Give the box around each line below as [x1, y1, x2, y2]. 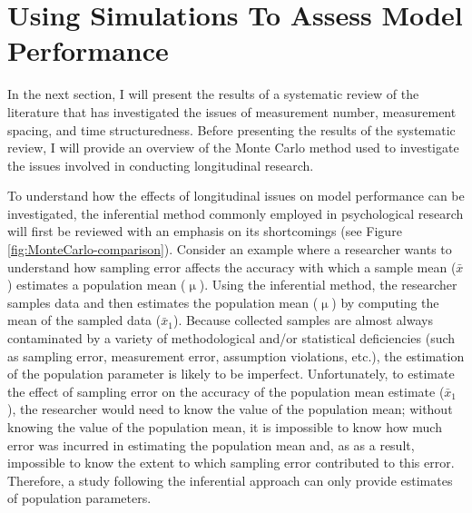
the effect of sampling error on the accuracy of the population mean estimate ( [7, 381, 445, 400]
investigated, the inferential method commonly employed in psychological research [7, 203, 464, 222]
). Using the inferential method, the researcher [199, 275, 457, 294]
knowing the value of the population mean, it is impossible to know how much [7, 418, 442, 436]
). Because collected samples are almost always [172, 311, 433, 330]
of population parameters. [7, 488, 152, 508]
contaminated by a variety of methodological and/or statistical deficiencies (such [7, 329, 456, 348]
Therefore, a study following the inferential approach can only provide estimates [7, 470, 453, 489]
